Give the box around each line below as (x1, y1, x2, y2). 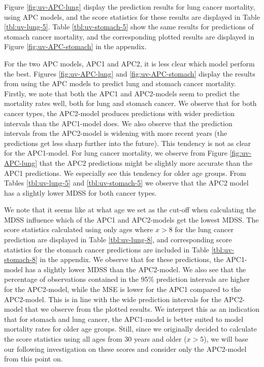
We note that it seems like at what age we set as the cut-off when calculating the (4, 204, 256, 215)
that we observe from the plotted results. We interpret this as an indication (25, 304, 260, 314)
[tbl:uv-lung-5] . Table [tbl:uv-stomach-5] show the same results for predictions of (4, 21, 254, 32)
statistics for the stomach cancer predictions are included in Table (4, 244, 209, 254)
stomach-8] (4, 254, 38, 265)
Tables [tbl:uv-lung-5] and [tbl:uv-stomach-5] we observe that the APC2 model (4, 177, 249, 188)
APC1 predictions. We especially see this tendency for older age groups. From (4, 167, 246, 178)
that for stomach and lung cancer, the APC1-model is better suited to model (4, 313, 244, 324)
